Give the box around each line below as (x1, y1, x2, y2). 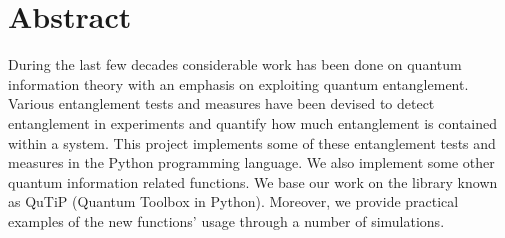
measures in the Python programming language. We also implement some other (8, 152, 495, 173)
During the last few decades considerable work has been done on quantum (8, 54, 462, 75)
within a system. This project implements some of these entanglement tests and (8, 132, 496, 153)
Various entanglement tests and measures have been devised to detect (8, 93, 435, 114)
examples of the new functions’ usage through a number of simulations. (8, 210, 445, 231)
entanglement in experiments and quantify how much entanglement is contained (8, 112, 498, 133)
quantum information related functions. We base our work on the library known (8, 171, 498, 192)
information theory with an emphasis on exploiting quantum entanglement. (8, 73, 469, 94)
